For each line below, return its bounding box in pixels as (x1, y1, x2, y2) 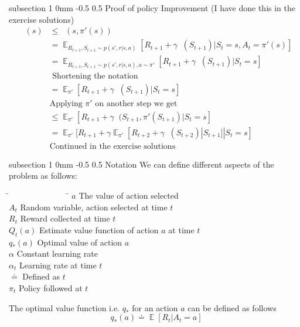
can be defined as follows (187, 301, 277, 314)
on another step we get (95, 99, 178, 108)
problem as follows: (9, 169, 77, 182)
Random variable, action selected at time (20, 200, 168, 213)
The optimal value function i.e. (9, 301, 120, 314)
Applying (49, 99, 83, 108)
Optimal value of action (37, 236, 122, 248)
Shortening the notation (52, 71, 138, 80)
